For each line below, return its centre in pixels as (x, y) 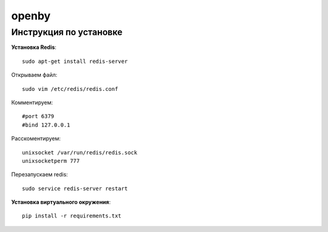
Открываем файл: (34, 75)
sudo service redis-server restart (75, 188)
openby (31, 16)
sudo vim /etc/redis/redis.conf (70, 89)
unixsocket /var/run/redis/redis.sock (80, 152)
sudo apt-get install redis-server (75, 61)
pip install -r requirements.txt (72, 216)
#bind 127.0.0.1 (46, 125)
